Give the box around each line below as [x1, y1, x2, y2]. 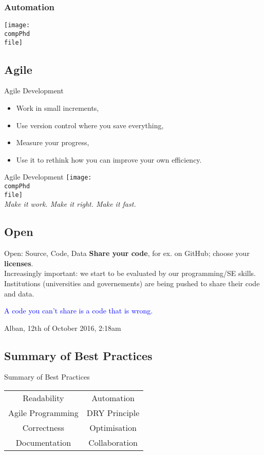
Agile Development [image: [4, 171, 92, 182]
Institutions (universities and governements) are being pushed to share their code [4, 278, 260, 288]
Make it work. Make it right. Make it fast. [4, 199, 136, 209]
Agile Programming [8, 407, 79, 419]
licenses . [4, 258, 33, 268]
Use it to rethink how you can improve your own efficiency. [16, 154, 202, 165]
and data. [4, 288, 34, 299]
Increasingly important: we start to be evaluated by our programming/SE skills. [4, 268, 256, 279]
